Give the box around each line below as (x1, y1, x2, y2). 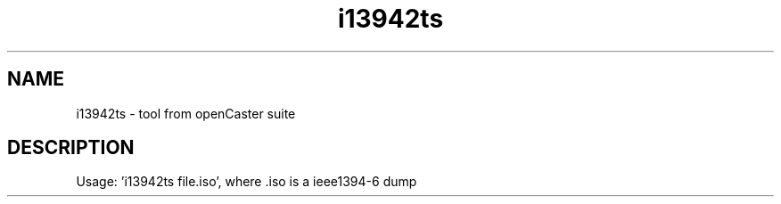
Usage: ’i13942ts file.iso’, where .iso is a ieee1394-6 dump (76, 174, 417, 190)
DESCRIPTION (7, 136, 135, 159)
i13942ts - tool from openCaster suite (76, 105, 296, 121)
